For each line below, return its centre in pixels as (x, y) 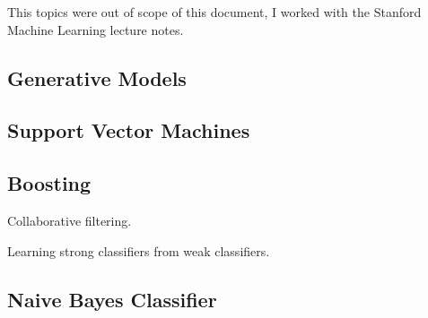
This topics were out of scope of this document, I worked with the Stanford (214, 12)
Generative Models (97, 77)
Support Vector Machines (129, 130)
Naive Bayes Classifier (112, 299)
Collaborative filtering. (70, 220)
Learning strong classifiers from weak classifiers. (139, 250)
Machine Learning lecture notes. (96, 29)
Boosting (49, 183)
